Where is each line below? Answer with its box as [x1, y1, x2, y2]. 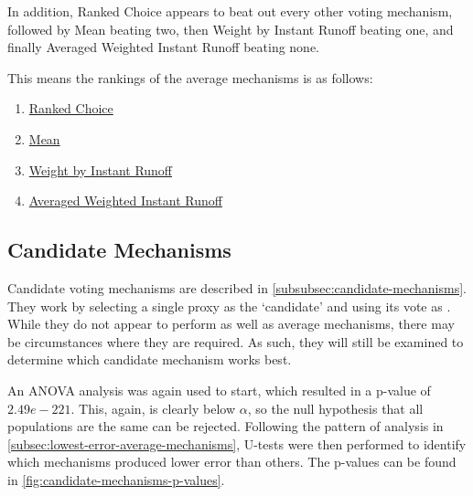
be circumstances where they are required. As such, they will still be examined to [7, 332, 464, 351]
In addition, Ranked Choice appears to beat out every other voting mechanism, [7, 2, 453, 20]
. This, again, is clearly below [70, 398, 236, 417]
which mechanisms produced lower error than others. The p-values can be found [7, 452, 457, 471]
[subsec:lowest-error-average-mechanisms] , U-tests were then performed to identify [7, 434, 467, 453]
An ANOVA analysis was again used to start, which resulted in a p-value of [7, 380, 431, 399]
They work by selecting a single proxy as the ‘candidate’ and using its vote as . [7, 296, 451, 315]
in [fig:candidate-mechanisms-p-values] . [7, 470, 225, 489]
